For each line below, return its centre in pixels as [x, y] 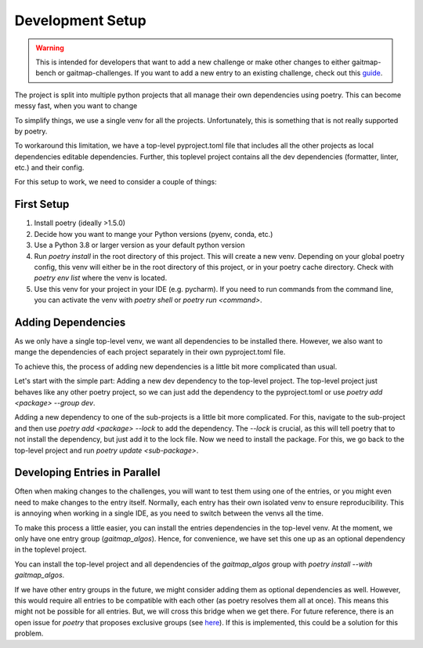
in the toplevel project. [51, 550]
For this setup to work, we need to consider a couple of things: [116, 182]
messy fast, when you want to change [76, 106]
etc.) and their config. [49, 168]
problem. [29, 633]
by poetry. [31, 131]
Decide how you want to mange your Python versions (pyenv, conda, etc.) [154, 234]
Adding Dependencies [70, 322]
